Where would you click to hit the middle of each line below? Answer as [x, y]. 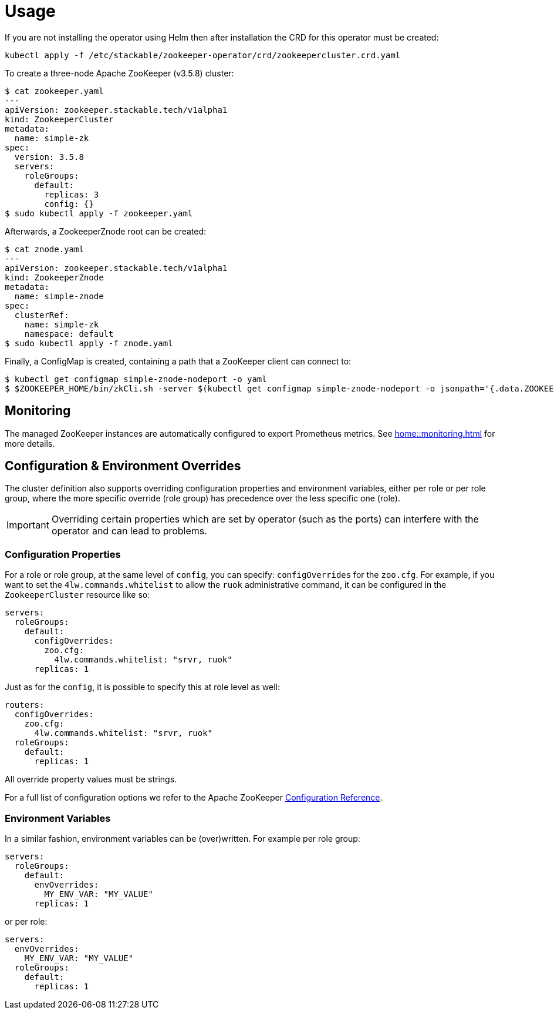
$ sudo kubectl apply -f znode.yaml [89, 343]
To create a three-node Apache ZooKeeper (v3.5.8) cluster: [119, 73]
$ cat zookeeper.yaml [54, 91]
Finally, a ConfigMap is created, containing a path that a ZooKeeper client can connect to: [178, 361]
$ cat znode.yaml [44, 249]
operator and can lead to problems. [129, 531]
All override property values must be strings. [91, 779]
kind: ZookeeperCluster [59, 119]
